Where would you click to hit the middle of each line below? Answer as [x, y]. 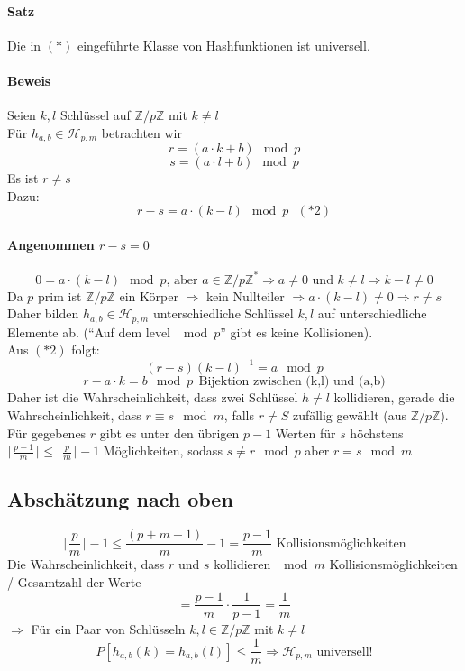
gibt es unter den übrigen [169, 432]
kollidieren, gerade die [394, 397]
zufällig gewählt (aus [349, 415]
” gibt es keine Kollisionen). [296, 331]
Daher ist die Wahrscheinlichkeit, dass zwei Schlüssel [153, 397]
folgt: [86, 349]
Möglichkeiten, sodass [163, 450]
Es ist [23, 178]
